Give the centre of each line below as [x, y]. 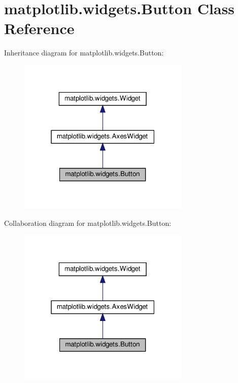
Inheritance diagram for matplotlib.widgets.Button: [84, 53]
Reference [39, 28]
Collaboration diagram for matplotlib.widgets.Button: [88, 223]
